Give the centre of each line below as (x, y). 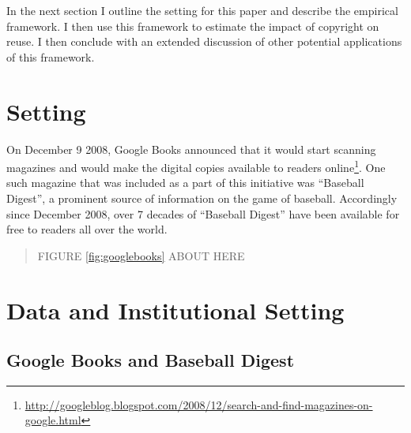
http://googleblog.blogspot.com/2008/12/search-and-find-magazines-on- (199, 404)
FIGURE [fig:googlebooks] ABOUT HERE (141, 255)
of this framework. (51, 56)
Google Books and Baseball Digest (151, 360)
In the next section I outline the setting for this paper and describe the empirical (202, 10)
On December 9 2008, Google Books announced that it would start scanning (191, 149)
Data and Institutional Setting (175, 310)
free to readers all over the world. (87, 229)
